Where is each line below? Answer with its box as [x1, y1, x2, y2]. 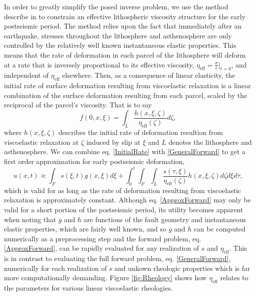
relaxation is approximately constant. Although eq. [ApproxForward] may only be [4, 195, 251, 205]
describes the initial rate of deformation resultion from [58, 127, 223, 137]
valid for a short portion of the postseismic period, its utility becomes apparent [4, 204, 243, 215]
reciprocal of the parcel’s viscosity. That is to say [4, 99, 152, 110]
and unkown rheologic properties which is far [114, 263, 250, 273]
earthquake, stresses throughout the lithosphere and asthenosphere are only [4, 30, 232, 40]
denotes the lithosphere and [168, 136, 252, 147]
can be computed [194, 224, 246, 234]
